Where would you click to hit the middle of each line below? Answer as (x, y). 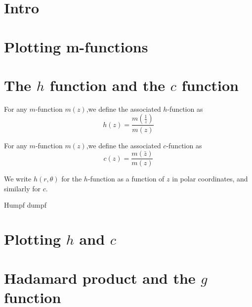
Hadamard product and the (100, 278)
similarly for (22, 188)
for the (72, 179)
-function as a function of (126, 179)
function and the (107, 85)
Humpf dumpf (25, 205)
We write (18, 179)
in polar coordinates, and (210, 179)
